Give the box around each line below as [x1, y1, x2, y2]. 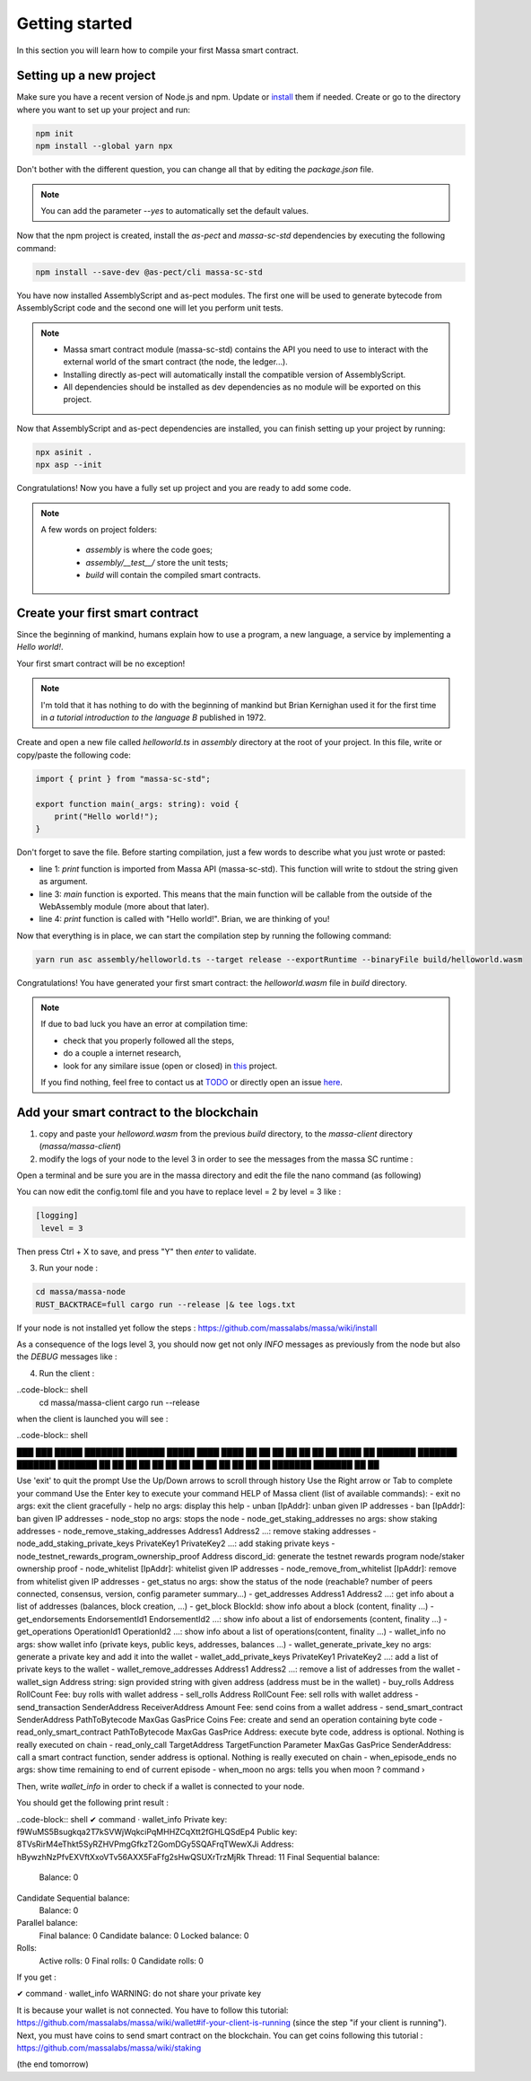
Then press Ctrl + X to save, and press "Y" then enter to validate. [16, 1246, 257, 1257]
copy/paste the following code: [16, 750, 132, 760]
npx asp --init [35, 460, 102, 470]
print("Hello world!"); [54, 811, 159, 821]
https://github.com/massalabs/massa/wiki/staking [16, 2042, 202, 2053]
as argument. [39, 876, 89, 887]
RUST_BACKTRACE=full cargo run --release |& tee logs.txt [35, 1299, 296, 1310]
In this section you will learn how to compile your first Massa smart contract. [16, 45, 300, 56]
